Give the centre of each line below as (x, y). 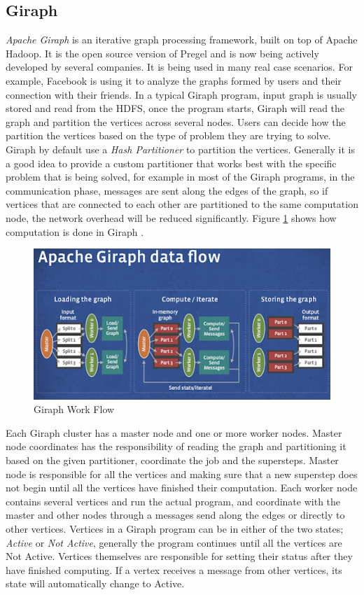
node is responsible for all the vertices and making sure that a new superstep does (182, 474)
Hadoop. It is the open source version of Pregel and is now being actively (162, 53)
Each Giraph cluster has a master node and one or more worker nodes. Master (174, 432)
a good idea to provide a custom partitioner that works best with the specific (171, 163)
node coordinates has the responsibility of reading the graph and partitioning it (176, 446)
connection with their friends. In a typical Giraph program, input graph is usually (181, 94)
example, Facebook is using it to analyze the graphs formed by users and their (174, 80)
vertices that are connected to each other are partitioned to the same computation (182, 204)
